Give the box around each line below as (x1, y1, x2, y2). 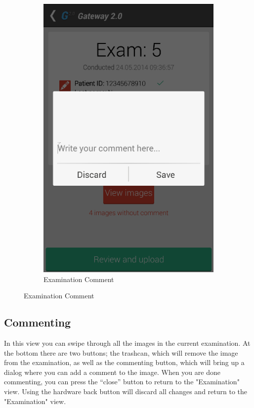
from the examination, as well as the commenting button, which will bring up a (4, 357, 245, 367)
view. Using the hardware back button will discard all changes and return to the (4, 386, 247, 397)
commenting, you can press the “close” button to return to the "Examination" (4, 376, 240, 387)
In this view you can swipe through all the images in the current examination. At (4, 338, 251, 348)
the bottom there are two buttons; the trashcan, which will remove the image (4, 347, 238, 358)
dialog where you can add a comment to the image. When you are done (4, 367, 220, 377)
